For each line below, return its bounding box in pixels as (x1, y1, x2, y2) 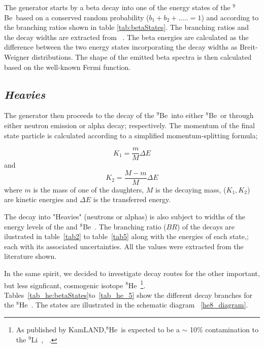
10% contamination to (190, 324, 258, 335)
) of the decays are (177, 221, 235, 231)
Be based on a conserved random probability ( (4, 12, 149, 22)
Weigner (4, 51, 29, 62)
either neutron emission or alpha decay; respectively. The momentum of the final (4, 120, 255, 130)
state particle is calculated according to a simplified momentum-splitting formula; (4, 130, 258, 140)
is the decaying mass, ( (155, 184, 226, 195)
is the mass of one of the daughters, (33, 184, 144, 195)
